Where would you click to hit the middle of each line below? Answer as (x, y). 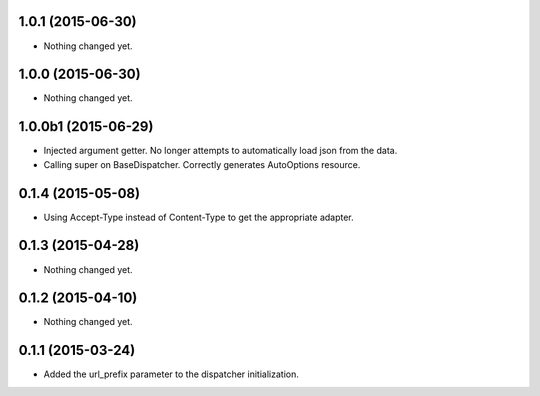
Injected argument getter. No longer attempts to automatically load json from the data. (220, 151)
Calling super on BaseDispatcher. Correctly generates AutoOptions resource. (202, 164)
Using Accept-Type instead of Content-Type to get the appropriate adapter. (198, 217)
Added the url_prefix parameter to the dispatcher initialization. (171, 374)
